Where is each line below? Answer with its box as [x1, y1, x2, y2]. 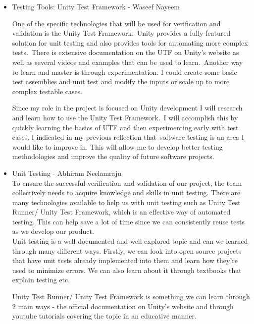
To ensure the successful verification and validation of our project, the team [12, 177, 242, 188]
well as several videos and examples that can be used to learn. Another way [12, 56, 243, 67]
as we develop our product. [12, 226, 94, 236]
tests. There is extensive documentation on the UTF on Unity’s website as [12, 47, 239, 57]
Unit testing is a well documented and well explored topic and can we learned [12, 236, 248, 246]
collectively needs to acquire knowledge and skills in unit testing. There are [12, 187, 241, 198]
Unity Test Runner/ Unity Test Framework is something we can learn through [12, 291, 250, 302]
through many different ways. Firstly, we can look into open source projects [12, 245, 242, 256]
